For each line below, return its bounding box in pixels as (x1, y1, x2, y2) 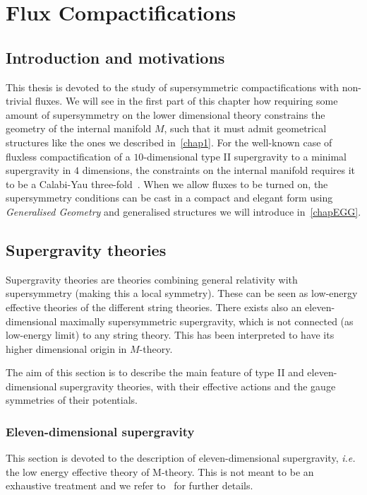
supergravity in (6, 163, 71, 177)
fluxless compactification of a (6, 148, 131, 163)
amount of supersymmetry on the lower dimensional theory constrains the (6, 107, 325, 122)
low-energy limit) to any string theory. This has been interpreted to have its (6, 327, 335, 342)
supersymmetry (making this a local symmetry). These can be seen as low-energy (6, 286, 358, 301)
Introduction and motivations (6, 46, 225, 68)
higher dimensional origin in (6, 341, 127, 356)
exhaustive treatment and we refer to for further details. (6, 478, 253, 493)
